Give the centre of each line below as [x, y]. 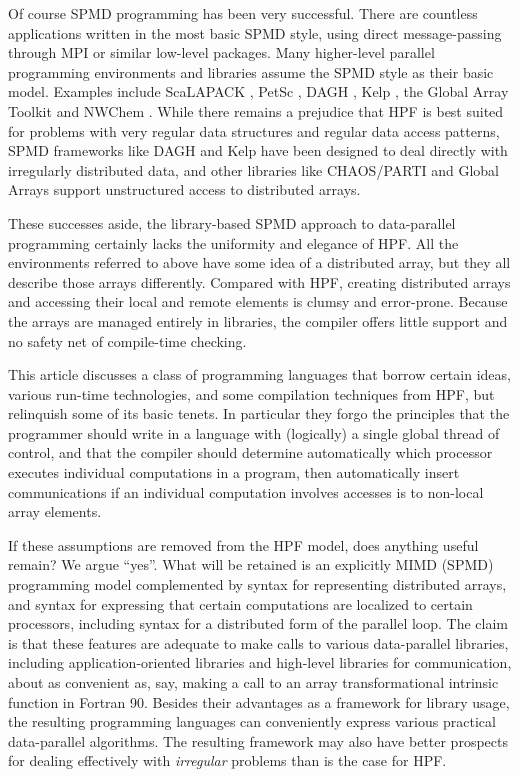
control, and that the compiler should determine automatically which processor [250, 452]
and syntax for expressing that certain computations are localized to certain [240, 603]
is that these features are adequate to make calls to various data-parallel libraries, [258, 642]
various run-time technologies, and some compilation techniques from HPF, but [251, 393]
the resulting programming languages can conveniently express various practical [252, 721]
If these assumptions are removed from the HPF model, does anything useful [243, 544]
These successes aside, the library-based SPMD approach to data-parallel [232, 222]
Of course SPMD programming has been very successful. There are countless [243, 13]
